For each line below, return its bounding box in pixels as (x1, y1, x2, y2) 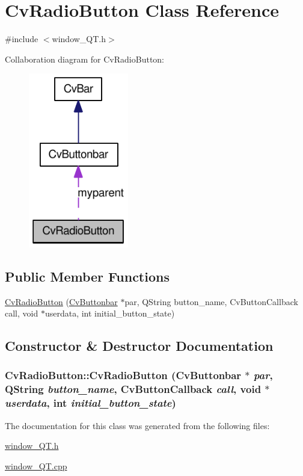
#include (5, 32, 38, 45)
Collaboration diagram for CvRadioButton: (5, 52, 165, 65)
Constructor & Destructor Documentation (5, 336, 274, 355)
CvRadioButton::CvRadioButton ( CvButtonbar (5, 368, 242, 383)
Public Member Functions (5, 267, 170, 285)
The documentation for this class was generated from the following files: (5, 419, 270, 431)
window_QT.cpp (5, 459, 67, 472)
